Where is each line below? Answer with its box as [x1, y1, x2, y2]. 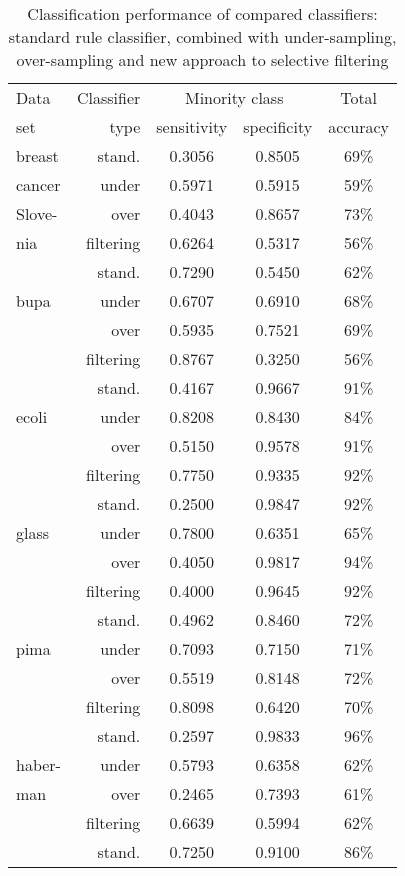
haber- [16, 753, 61, 776]
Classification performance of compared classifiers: [27, 2, 378, 25]
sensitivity [156, 115, 228, 138]
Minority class [184, 86, 284, 109]
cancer [16, 173, 61, 196]
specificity [243, 115, 313, 138]
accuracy [328, 115, 390, 138]
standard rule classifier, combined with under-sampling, [8, 25, 397, 48]
